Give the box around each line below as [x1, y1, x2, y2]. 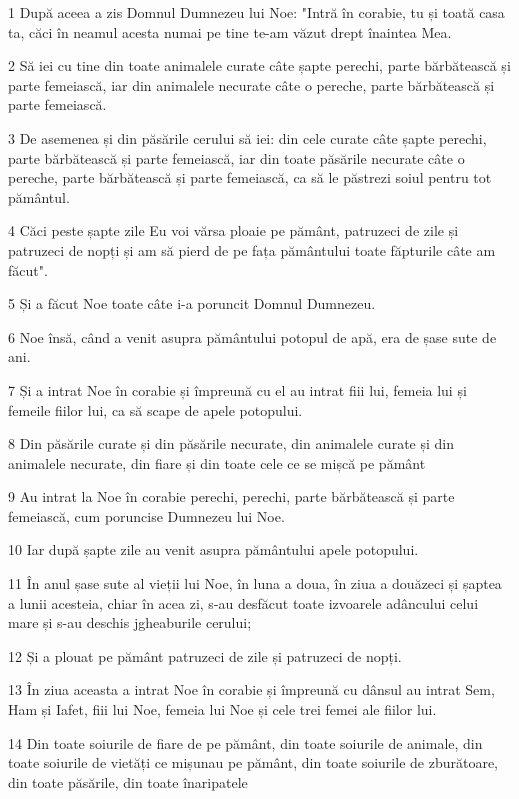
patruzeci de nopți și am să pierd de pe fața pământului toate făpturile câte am [8, 239, 496, 260]
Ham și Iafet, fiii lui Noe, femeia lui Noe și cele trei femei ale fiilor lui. [8, 699, 437, 720]
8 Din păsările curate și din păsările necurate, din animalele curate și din [8, 433, 454, 454]
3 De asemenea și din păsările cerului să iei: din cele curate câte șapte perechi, [8, 127, 487, 148]
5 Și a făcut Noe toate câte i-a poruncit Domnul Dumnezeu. [8, 293, 376, 314]
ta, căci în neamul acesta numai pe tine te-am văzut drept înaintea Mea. [8, 21, 452, 42]
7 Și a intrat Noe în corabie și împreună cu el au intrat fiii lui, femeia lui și [8, 379, 467, 400]
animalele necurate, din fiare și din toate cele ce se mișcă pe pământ [8, 452, 426, 473]
